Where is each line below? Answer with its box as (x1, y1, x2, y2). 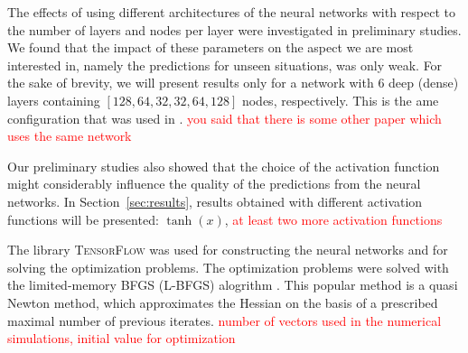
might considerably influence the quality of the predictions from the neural (7, 174, 421, 193)
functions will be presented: (7, 209, 159, 228)
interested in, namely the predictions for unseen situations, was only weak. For (7, 55, 443, 74)
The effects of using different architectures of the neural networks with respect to (7, 3, 456, 21)
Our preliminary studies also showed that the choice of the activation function (7, 156, 440, 175)
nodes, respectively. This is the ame (241, 90, 439, 109)
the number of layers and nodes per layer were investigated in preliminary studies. (7, 20, 462, 39)
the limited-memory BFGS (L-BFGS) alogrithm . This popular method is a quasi (7, 275, 458, 294)
